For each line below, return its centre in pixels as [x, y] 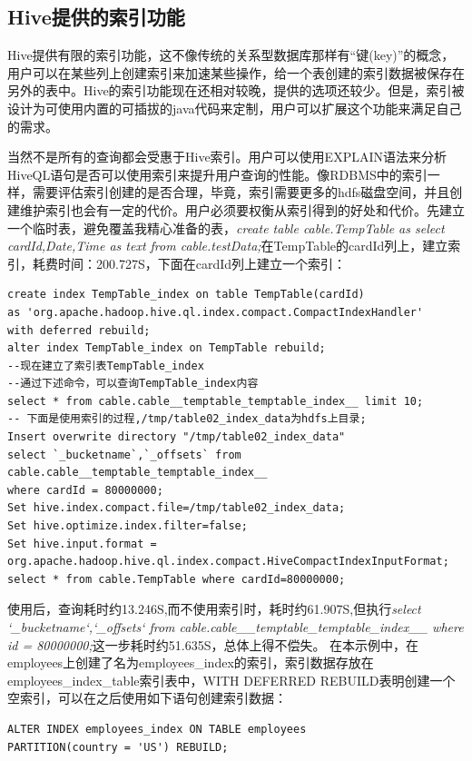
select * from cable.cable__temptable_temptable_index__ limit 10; [216, 401]
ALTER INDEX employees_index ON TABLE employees [157, 729]
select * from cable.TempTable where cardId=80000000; [177, 579]
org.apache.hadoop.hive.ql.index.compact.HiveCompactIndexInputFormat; [228, 562]
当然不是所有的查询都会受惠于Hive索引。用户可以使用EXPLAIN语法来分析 [227, 157]
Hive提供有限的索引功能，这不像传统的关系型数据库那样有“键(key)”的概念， [231, 55]
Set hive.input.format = [82, 544]
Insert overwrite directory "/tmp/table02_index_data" [177, 437]
